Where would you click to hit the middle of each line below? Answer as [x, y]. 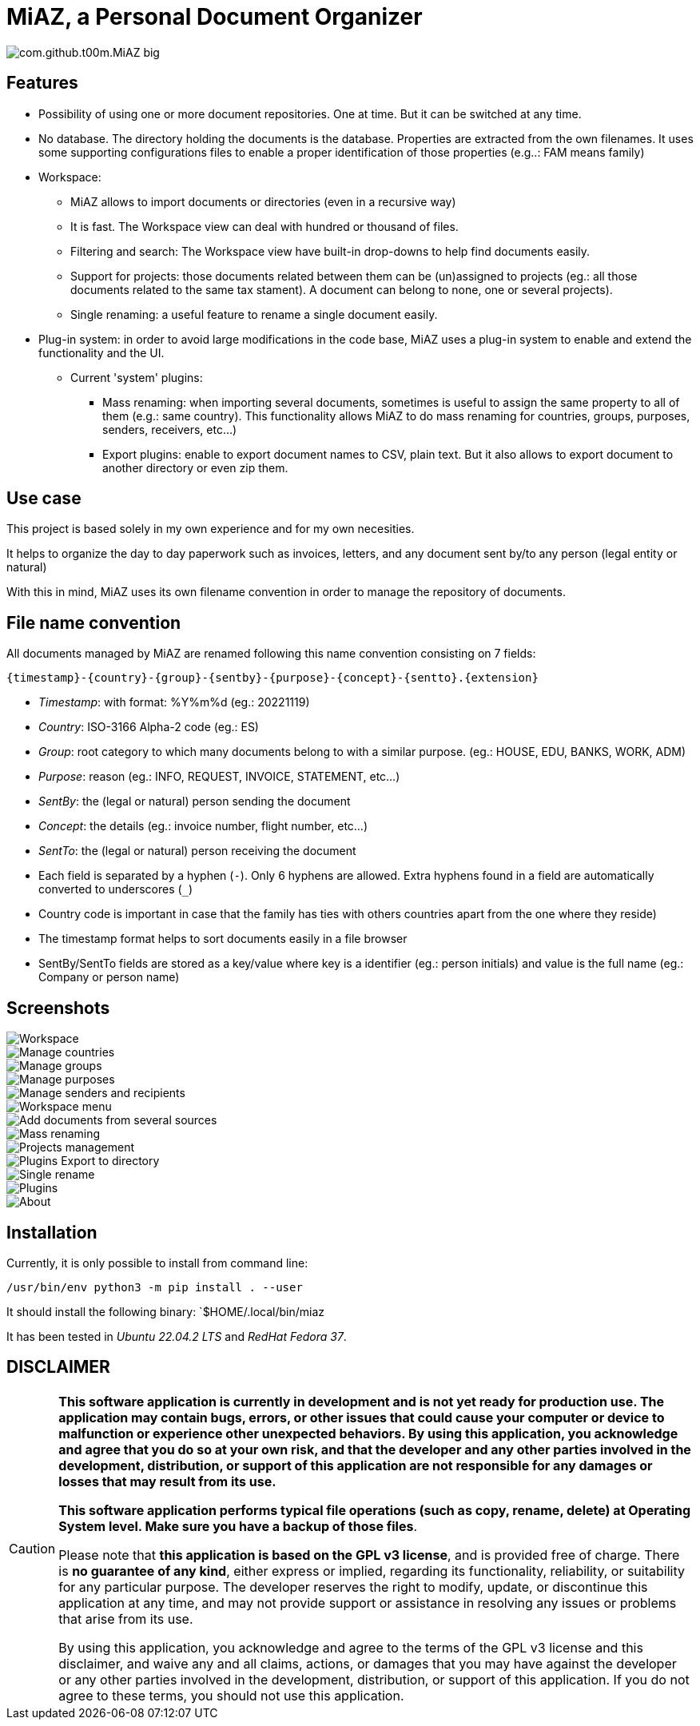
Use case [44, 499]
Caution [32, 1548]
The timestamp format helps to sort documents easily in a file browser [223, 939]
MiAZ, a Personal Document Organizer [215, 17]
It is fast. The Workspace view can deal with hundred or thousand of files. [264, 226]
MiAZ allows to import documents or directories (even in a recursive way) [263, 201]
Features [42, 83]
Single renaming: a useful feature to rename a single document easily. [254, 314]
